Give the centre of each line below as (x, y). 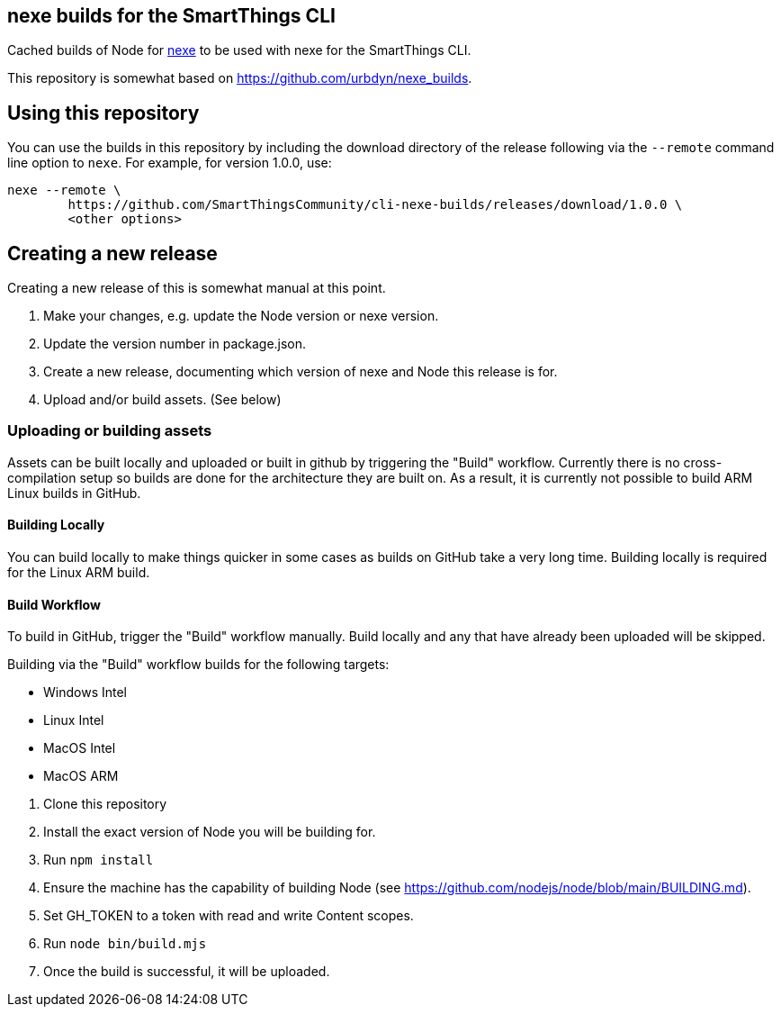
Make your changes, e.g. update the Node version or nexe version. (241, 316)
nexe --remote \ (64, 190)
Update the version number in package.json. (175, 344)
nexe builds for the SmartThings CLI (171, 16)
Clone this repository (105, 804)
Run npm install (99, 860)
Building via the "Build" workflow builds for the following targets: (198, 665)
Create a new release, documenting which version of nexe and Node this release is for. (301, 372)
